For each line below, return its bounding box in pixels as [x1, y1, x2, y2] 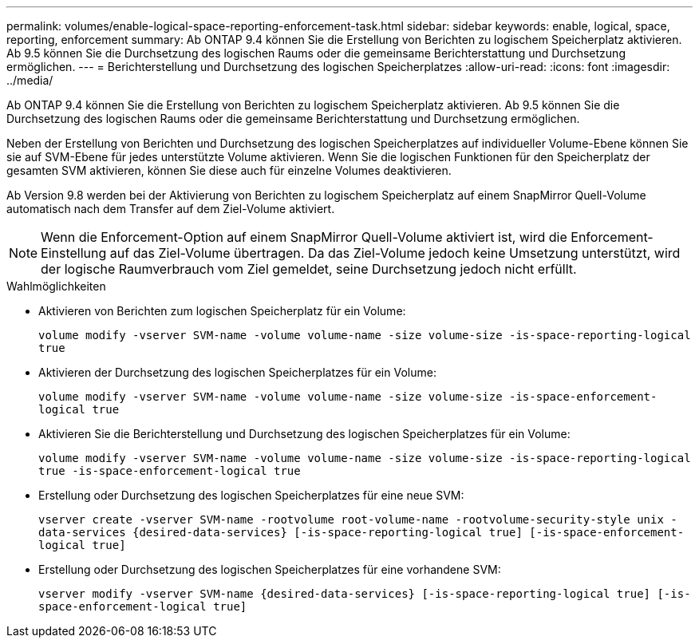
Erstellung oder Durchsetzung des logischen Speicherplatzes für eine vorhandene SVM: [38, 563, 501, 576]
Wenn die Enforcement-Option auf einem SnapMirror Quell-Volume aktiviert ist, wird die [41, 229, 567, 245]
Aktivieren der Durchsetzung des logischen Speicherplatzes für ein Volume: [38, 365, 436, 379]
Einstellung [41, 245, 107, 261]
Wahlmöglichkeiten [6, 279, 106, 293]
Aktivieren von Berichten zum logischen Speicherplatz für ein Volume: [38, 304, 406, 318]
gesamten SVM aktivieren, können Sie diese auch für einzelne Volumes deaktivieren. [6, 164, 452, 177]
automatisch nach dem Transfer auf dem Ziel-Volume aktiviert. [6, 202, 335, 215]
